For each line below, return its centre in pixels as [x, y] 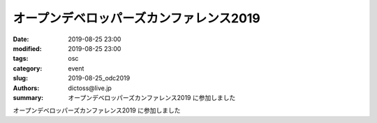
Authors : [26, 88]
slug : [20, 78]
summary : [28, 97]
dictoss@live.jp [90, 88]
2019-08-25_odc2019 [99, 78]
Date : [21, 39]
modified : [27, 48]
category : [28, 68]
